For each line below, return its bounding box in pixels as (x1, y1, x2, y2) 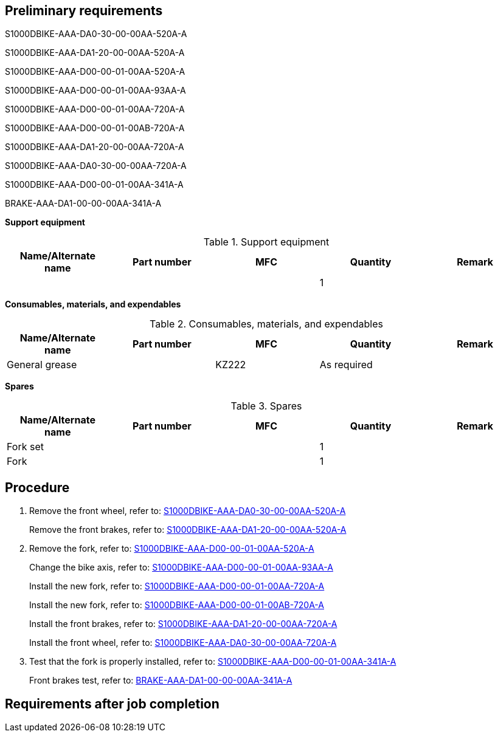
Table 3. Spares (230, 400, 302, 413)
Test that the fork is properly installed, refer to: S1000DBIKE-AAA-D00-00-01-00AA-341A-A (29, 656, 396, 667)
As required (319, 358, 373, 371)
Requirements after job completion (5, 696, 220, 711)
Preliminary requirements (5, 3, 163, 18)
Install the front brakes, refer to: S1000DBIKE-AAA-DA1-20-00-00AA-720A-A (29, 619, 337, 629)
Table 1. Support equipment (203, 236, 330, 249)
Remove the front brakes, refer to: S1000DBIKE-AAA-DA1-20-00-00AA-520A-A (29, 524, 347, 535)
